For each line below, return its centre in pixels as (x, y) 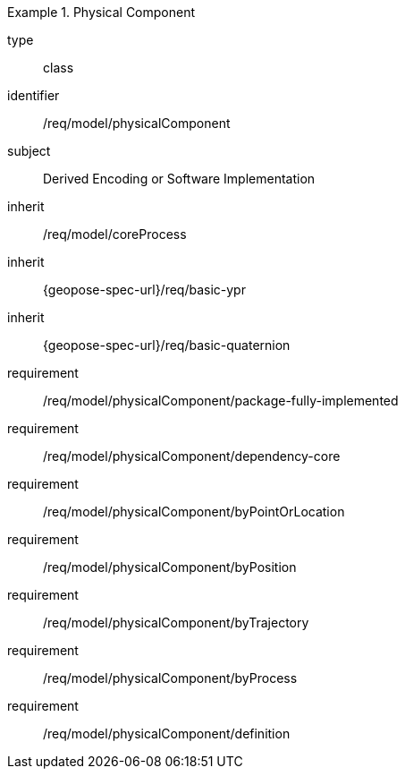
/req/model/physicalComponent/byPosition (170, 567)
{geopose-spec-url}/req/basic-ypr (144, 290)
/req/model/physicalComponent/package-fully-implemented (221, 401)
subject (29, 151)
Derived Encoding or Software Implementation (179, 179)
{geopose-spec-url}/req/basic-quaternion (167, 345)
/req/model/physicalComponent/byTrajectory (176, 623)
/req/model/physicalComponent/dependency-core (192, 456)
